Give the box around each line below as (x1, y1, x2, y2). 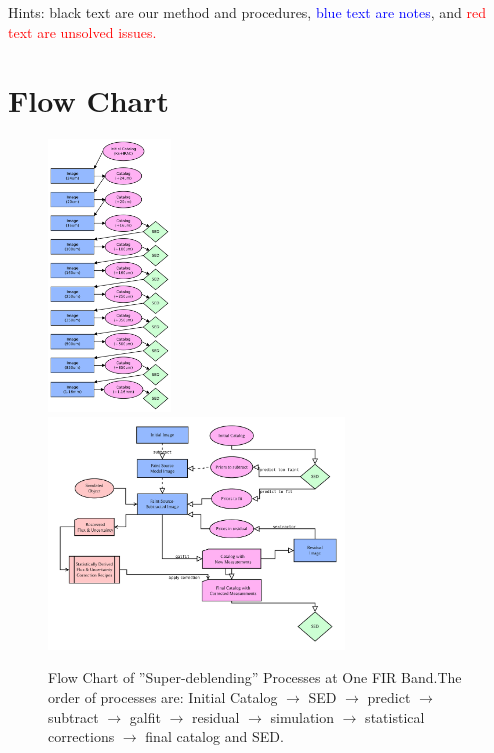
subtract (48, 706, 99, 727)
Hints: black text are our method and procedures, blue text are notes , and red (8, 2, 487, 22)
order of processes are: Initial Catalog (48, 686, 278, 707)
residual (191, 706, 240, 727)
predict (367, 686, 411, 707)
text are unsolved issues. (8, 21, 157, 42)
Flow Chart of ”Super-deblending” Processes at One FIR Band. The (48, 667, 462, 688)
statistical (365, 706, 425, 727)
